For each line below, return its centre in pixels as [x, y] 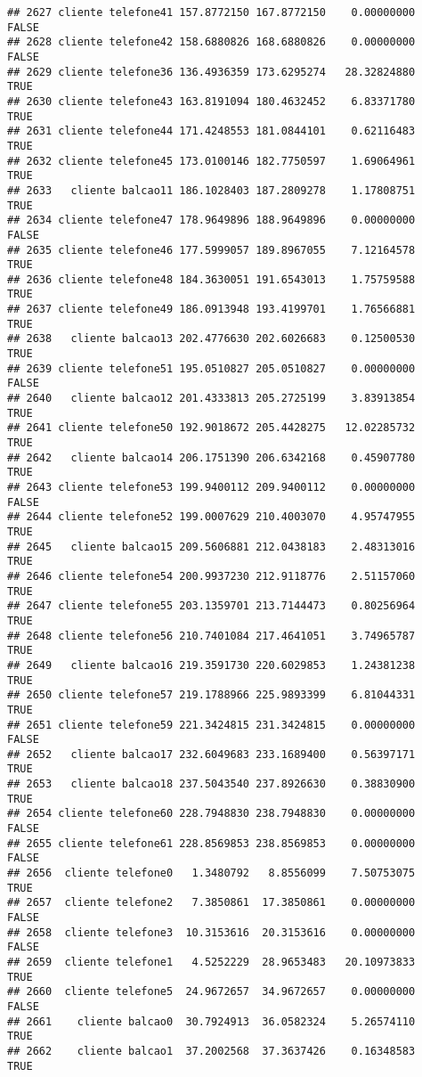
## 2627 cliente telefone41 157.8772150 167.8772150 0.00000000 [211, 12]
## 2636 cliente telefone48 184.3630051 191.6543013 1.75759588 [211, 279]
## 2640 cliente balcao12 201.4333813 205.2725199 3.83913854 [211, 399]
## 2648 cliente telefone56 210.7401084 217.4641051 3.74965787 [211, 636]
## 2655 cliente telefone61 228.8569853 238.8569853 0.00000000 [211, 843]
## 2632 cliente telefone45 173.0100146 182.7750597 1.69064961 [211, 161]
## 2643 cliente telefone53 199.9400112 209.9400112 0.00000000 [211, 487]
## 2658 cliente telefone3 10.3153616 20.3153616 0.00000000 [211, 932]
